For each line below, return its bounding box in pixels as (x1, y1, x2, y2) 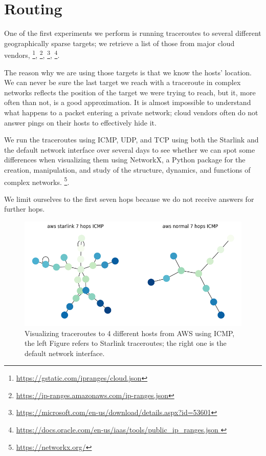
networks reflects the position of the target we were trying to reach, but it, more (4, 87, 256, 97)
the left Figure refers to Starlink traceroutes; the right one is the (25, 338, 227, 348)
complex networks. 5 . (4, 175, 70, 187)
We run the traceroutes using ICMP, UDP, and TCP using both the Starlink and (4, 134, 259, 145)
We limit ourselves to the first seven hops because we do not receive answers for (4, 193, 254, 204)
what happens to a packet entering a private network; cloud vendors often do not (4, 107, 258, 117)
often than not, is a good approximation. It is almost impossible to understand (4, 97, 251, 108)
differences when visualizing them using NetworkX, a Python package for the (4, 154, 246, 165)
